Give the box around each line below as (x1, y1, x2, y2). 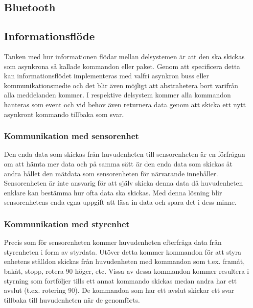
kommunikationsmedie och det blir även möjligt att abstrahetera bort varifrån (4, 80, 238, 90)
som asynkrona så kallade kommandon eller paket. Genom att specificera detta (4, 61, 240, 71)
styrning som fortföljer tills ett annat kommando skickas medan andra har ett (4, 275, 237, 285)
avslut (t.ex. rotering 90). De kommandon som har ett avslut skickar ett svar (4, 285, 234, 295)
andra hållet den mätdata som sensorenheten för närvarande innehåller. (4, 168, 218, 178)
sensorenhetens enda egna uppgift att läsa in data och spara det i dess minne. (4, 197, 237, 207)
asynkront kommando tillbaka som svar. (4, 109, 124, 119)
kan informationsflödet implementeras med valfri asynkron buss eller (4, 71, 209, 81)
